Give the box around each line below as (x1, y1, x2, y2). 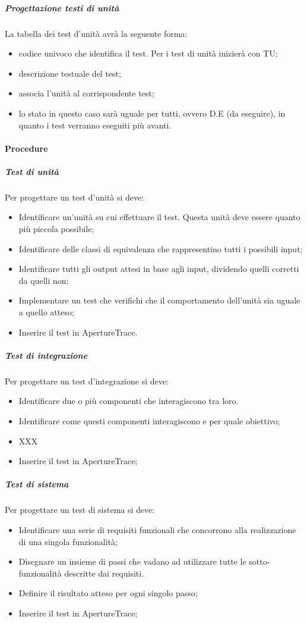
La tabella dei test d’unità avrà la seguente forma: (5, 27, 188, 39)
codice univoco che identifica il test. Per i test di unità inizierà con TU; (18, 47, 278, 60)
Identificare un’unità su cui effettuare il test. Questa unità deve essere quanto (18, 211, 300, 223)
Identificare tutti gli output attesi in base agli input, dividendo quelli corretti (18, 262, 299, 275)
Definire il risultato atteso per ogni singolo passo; (18, 587, 198, 599)
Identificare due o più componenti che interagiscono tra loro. (18, 395, 239, 407)
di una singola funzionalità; (18, 535, 118, 547)
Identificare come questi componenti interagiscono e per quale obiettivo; (18, 414, 280, 427)
